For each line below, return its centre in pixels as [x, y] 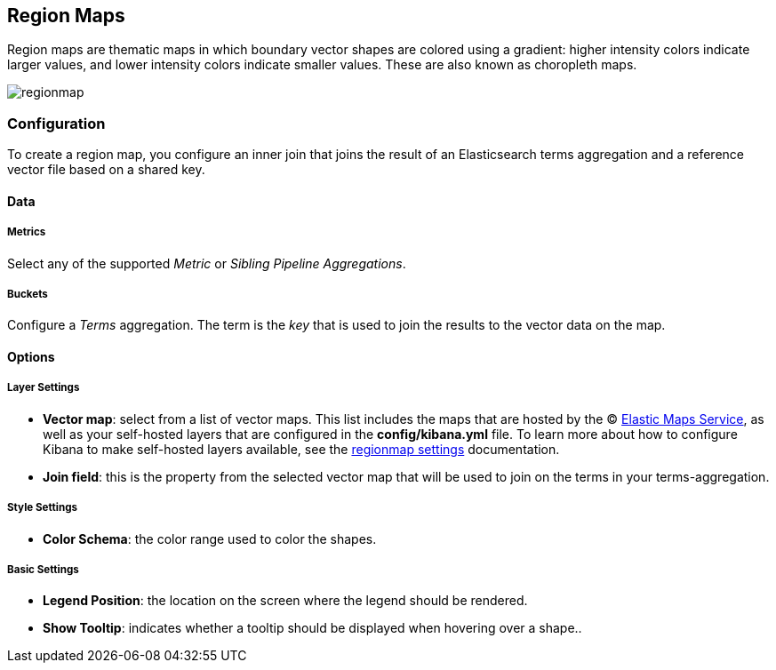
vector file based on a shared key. [106, 170]
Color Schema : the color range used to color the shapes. [210, 538]
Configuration [56, 123]
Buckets [28, 294]
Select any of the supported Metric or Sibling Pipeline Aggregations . [207, 263]
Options [31, 356]
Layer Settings [44, 388]
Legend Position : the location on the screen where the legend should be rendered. [285, 601]
